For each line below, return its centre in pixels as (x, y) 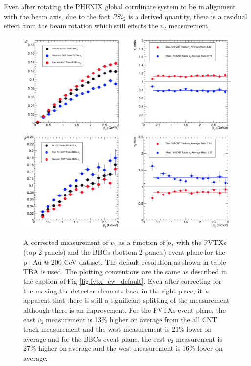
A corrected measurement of (66, 242)
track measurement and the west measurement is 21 (101, 329)
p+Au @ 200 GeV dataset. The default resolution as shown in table (125, 262)
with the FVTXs (201, 242)
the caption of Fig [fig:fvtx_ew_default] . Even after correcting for (123, 281)
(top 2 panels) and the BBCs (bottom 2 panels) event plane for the (124, 252)
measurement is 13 (74, 319)
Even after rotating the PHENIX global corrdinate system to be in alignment (120, 6)
